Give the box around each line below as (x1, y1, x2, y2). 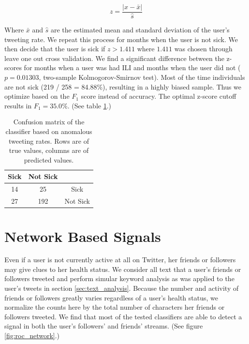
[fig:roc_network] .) (4, 330, 60, 341)
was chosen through (174, 44, 233, 54)
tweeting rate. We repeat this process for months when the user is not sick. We (4, 34, 238, 44)
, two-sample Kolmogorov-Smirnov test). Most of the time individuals (39, 72, 245, 82)
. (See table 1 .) (67, 100, 112, 110)
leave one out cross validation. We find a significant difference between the (4, 53, 224, 63)
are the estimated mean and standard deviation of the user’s (50, 25, 230, 35)
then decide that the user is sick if (4, 44, 105, 54)
